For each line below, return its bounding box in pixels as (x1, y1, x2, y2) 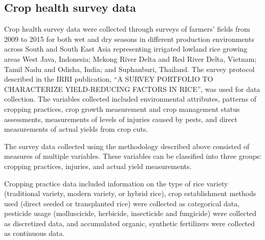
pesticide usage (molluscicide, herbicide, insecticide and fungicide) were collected (4, 208, 257, 219)
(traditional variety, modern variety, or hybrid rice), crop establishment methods (4, 188, 256, 199)
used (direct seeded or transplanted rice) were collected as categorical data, (4, 198, 240, 208)
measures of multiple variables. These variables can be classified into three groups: (4, 151, 262, 161)
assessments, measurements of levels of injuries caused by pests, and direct (4, 113, 237, 124)
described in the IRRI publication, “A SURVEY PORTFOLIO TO (4, 74, 213, 84)
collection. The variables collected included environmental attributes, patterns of (4, 93, 257, 104)
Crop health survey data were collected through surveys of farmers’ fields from (4, 23, 250, 34)
